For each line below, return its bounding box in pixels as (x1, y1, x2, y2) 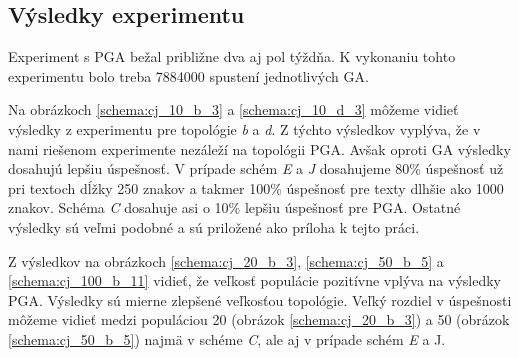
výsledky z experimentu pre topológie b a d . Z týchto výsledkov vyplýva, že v (8, 118, 481, 139)
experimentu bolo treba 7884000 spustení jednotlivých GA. (8, 65, 369, 86)
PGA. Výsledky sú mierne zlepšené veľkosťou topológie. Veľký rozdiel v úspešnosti (8, 289, 512, 310)
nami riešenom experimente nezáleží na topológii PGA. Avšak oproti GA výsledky (8, 138, 511, 159)
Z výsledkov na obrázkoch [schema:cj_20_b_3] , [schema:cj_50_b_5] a (8, 250, 444, 271)
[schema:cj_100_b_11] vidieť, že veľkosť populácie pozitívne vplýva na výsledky (8, 270, 501, 291)
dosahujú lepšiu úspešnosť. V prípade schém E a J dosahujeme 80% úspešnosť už (8, 158, 504, 179)
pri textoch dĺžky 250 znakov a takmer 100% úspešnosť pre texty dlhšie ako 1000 (8, 177, 504, 198)
